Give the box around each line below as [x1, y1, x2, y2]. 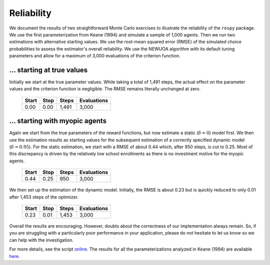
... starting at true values [9, 65, 88, 74]
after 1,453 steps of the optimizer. [9, 194, 79, 200]
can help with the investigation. [9, 237, 73, 243]
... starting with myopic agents [9, 117, 107, 125]
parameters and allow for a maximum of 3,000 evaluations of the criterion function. [9, 53, 180, 59]
